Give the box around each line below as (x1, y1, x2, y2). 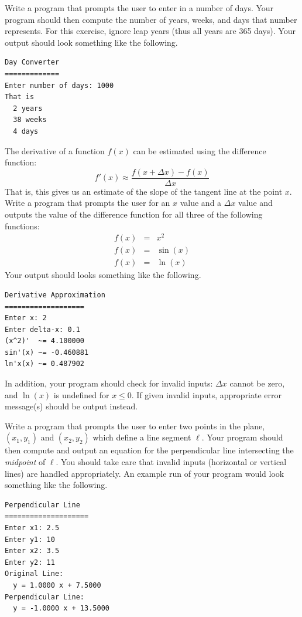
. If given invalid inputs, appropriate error (131, 388, 282, 401)
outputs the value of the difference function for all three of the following (5, 208, 263, 220)
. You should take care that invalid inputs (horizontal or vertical (56, 456, 287, 468)
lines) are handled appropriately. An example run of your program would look (5, 467, 284, 479)
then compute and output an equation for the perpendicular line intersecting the (5, 444, 294, 456)
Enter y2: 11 (5, 558, 55, 567)
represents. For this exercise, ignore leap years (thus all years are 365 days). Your (5, 25, 296, 37)
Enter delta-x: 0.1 (5, 325, 80, 334)
